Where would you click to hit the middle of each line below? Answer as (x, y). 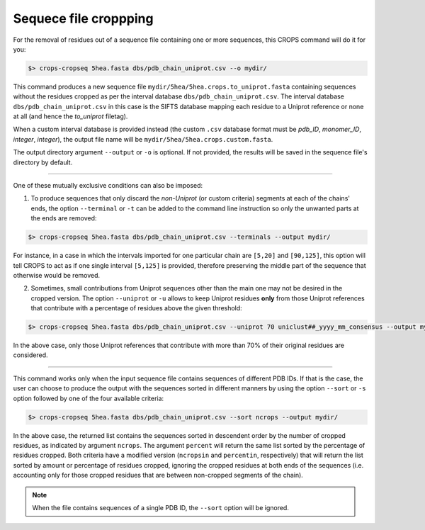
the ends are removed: (64, 218)
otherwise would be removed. (57, 275)
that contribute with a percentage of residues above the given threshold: (136, 308)
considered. (30, 355)
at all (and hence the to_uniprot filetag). (70, 116)
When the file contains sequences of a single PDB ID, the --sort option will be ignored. (161, 507)
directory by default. (43, 162)
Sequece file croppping (83, 18)
